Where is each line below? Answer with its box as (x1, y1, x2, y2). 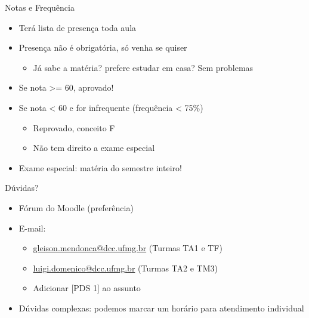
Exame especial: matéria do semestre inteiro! (18, 161, 182, 174)
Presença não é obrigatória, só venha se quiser (18, 41, 187, 54)
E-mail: (18, 221, 46, 234)
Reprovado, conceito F (33, 121, 115, 134)
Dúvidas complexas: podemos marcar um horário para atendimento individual (18, 301, 304, 314)
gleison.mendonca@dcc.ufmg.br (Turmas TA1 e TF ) (33, 242, 223, 254)
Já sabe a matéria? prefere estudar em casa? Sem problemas (33, 61, 254, 73)
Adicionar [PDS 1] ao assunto (33, 282, 141, 294)
